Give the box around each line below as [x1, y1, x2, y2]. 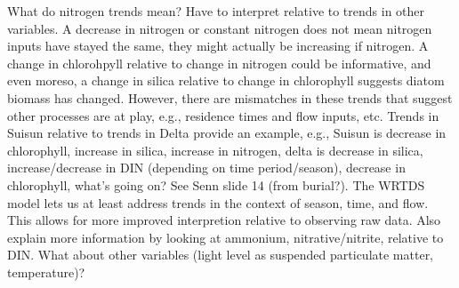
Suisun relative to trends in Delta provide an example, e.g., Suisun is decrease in [7, 124, 447, 142]
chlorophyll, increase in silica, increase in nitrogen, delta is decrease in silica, [7, 140, 423, 159]
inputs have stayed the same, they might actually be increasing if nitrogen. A [7, 36, 429, 55]
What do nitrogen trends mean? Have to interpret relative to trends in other [7, 2, 425, 20]
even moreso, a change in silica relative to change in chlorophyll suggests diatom [7, 71, 445, 90]
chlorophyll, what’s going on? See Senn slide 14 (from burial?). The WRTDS [7, 175, 425, 194]
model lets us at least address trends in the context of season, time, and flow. [7, 193, 429, 212]
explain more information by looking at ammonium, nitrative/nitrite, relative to [7, 228, 444, 246]
